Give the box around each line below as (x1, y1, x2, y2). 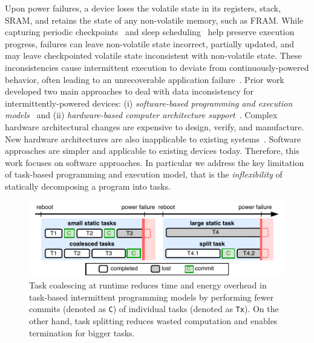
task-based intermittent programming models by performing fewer (29, 290, 274, 303)
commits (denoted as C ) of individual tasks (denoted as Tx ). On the (29, 302, 279, 315)
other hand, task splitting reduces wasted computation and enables (29, 315, 278, 327)
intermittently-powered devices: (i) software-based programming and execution (5, 96, 293, 109)
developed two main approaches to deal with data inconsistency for (5, 85, 253, 98)
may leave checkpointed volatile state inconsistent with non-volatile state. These (5, 49, 302, 62)
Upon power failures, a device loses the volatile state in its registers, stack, (5, 2, 281, 14)
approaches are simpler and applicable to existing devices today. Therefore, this (5, 144, 299, 157)
